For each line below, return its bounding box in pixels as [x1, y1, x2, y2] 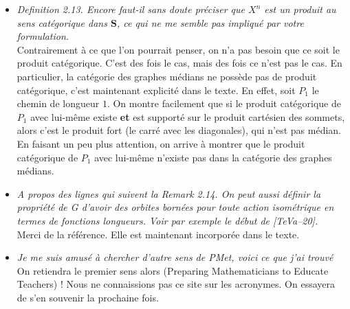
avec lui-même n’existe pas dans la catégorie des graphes [94, 150, 332, 164]
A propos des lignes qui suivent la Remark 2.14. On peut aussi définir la [17, 186, 321, 201]
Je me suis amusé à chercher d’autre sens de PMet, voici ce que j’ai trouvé [17, 250, 333, 264]
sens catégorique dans [17, 15, 107, 30]
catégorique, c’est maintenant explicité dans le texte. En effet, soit [17, 82, 296, 97]
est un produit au [264, 2, 336, 16]
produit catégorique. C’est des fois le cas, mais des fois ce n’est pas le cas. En [17, 56, 342, 70]
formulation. [17, 29, 69, 43]
